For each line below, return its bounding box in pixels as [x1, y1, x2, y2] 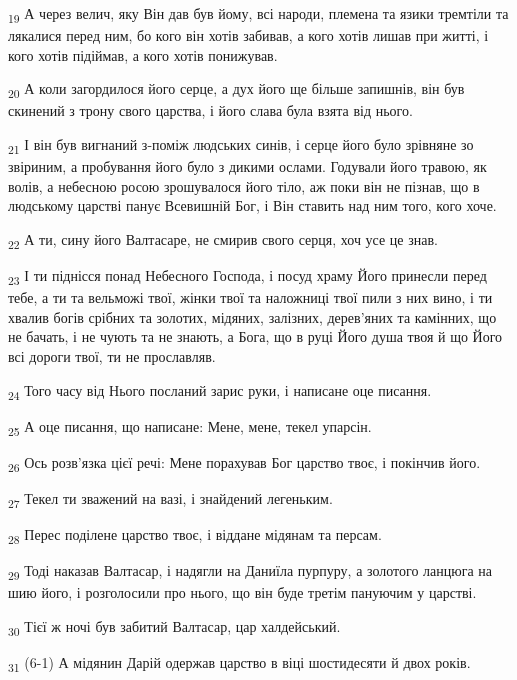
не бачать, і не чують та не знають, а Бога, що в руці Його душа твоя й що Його [8, 326, 503, 347]
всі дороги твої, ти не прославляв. [8, 345, 216, 366]
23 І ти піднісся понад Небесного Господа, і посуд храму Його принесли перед [8, 265, 487, 288]
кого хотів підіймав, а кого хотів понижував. [8, 44, 278, 65]
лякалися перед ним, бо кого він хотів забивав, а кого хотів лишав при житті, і [8, 25, 489, 46]
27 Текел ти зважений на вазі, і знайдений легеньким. [8, 487, 333, 511]
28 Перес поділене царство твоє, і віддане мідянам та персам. [8, 524, 382, 547]
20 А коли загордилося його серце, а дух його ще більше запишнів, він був [8, 78, 465, 102]
